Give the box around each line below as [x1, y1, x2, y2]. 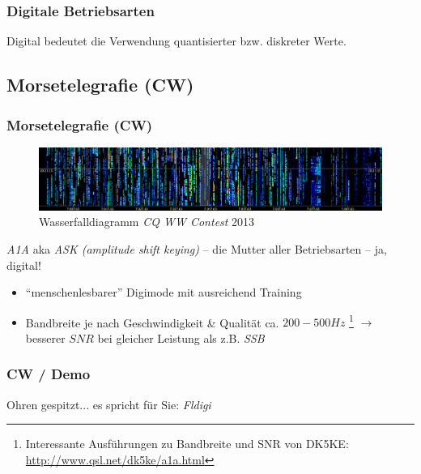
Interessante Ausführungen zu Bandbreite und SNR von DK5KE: [25, 435, 349, 452]
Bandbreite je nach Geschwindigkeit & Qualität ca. [25, 314, 279, 331]
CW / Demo [6, 364, 91, 384]
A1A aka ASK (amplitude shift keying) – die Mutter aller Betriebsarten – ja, [6, 240, 387, 257]
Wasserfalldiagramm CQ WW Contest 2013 [39, 213, 255, 230]
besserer [25, 329, 66, 346]
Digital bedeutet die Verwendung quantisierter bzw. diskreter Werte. [6, 32, 347, 49]
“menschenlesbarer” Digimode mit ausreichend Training [25, 284, 302, 301]
